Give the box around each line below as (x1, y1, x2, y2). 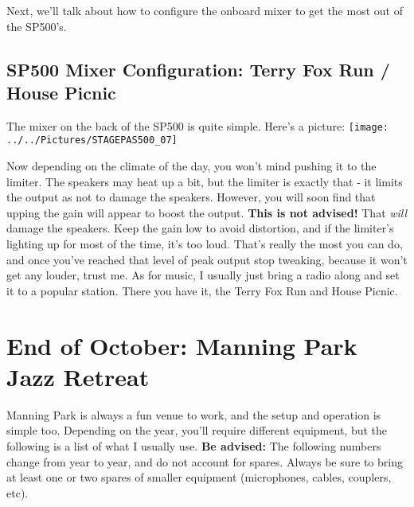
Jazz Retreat (6, 360, 150, 392)
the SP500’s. (6, 18, 67, 34)
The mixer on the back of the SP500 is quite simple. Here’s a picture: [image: (6, 117, 389, 134)
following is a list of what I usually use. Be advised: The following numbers (6, 437, 381, 454)
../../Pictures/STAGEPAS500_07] (6, 135, 178, 146)
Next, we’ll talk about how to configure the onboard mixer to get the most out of (6, 2, 403, 18)
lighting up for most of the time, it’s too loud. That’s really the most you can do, (6, 236, 403, 252)
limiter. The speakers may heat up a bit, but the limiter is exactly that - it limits (6, 173, 403, 189)
